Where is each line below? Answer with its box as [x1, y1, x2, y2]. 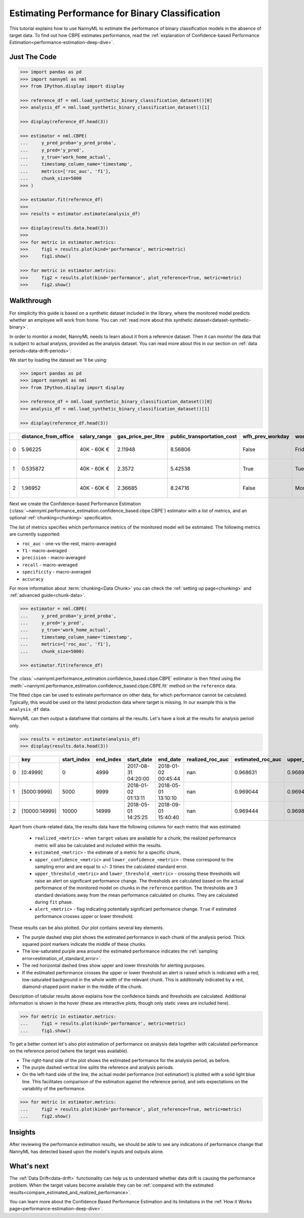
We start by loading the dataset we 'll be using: [9, 357, 107, 363]
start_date [127, 756, 153, 763]
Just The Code [9, 53, 57, 61]
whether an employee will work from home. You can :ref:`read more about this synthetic [9, 317, 193, 323]
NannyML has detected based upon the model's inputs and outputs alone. [9, 1148, 164, 1155]
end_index [95, 756, 122, 763]
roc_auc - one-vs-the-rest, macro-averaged [22, 540, 117, 547]
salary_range [79, 433, 112, 440]
